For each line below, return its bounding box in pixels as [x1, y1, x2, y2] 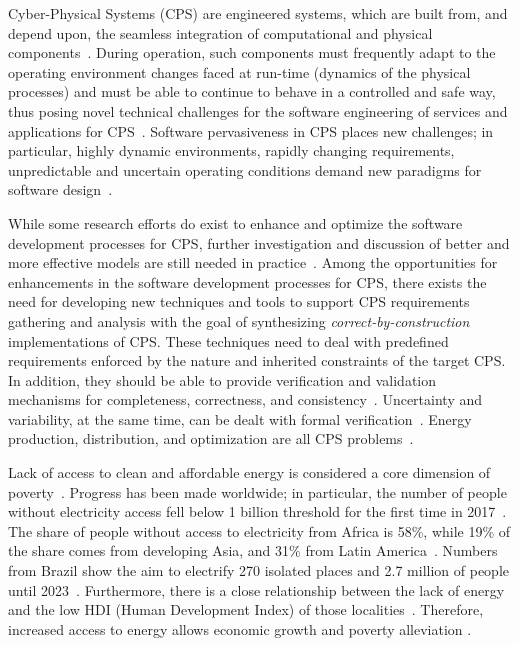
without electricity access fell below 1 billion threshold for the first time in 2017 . [8, 501, 507, 522]
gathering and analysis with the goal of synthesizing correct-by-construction [8, 310, 470, 331]
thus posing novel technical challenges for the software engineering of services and [8, 100, 508, 121]
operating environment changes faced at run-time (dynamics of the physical [8, 61, 471, 82]
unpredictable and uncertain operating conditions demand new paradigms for [8, 159, 482, 180]
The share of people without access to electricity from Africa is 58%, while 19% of [8, 520, 511, 541]
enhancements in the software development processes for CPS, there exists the [8, 271, 487, 292]
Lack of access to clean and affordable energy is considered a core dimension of [8, 462, 491, 483]
